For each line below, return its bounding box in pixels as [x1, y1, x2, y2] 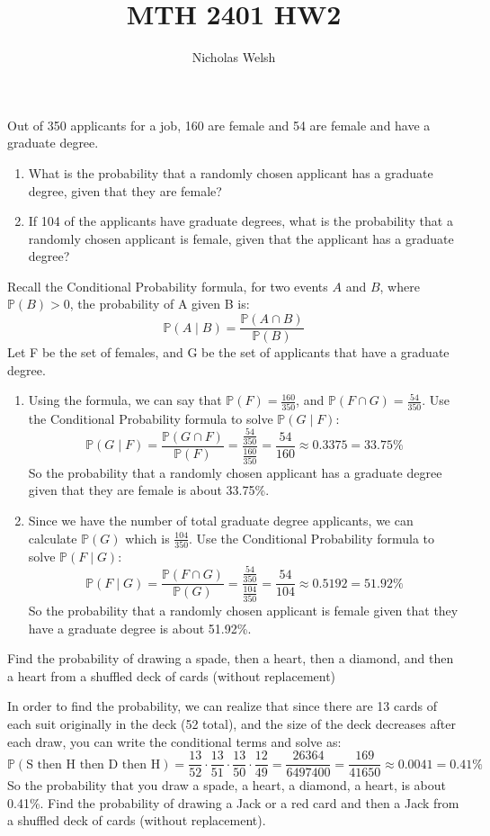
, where [379, 276, 420, 295]
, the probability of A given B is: [69, 294, 250, 313]
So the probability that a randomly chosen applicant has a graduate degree [28, 463, 442, 481]
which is [125, 528, 170, 547]
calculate [28, 528, 77, 547]
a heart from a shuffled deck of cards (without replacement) [7, 666, 336, 685]
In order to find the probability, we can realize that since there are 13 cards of [7, 697, 437, 715]
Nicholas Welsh [192, 48, 276, 67]
